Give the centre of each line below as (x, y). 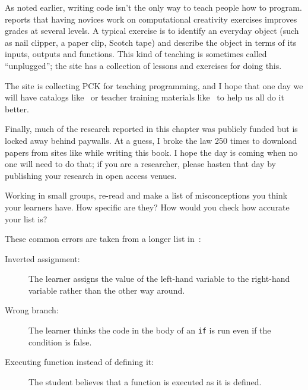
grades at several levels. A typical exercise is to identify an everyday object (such (152, 31)
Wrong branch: (32, 310)
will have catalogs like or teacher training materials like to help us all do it (145, 97)
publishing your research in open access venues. (91, 175)
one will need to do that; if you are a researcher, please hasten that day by (140, 164)
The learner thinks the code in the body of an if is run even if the (150, 330)
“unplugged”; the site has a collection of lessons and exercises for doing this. (143, 65)
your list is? (26, 218)
